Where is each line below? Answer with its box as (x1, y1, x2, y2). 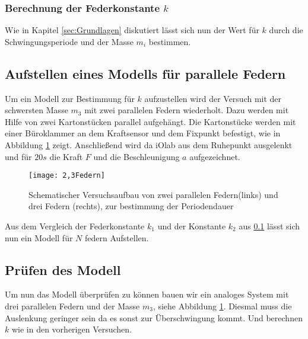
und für (5, 150, 32, 162)
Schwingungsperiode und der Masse (5, 35, 134, 47)
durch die (269, 24, 303, 36)
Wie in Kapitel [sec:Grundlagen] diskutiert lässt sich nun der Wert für (5, 24, 259, 36)
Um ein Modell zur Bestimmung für (5, 92, 135, 104)
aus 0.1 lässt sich (239, 220, 300, 232)
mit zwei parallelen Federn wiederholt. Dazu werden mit (84, 104, 289, 116)
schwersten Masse (5, 104, 68, 116)
